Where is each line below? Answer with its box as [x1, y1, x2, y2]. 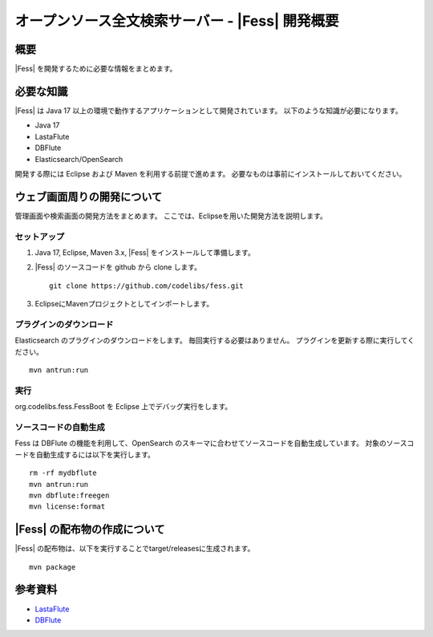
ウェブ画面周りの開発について [14, 189, 163, 204]
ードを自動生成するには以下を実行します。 [14, 449, 156, 459]
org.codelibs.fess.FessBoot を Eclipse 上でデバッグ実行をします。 [14, 402, 233, 412]
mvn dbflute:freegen [29, 490, 110, 500]
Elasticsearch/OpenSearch [34, 154, 123, 164]
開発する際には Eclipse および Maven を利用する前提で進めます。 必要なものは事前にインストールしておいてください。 [14, 168, 407, 178]
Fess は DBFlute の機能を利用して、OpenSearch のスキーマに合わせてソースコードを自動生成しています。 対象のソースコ [14, 438, 415, 448]
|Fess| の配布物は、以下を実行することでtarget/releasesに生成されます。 [14, 544, 255, 554]
